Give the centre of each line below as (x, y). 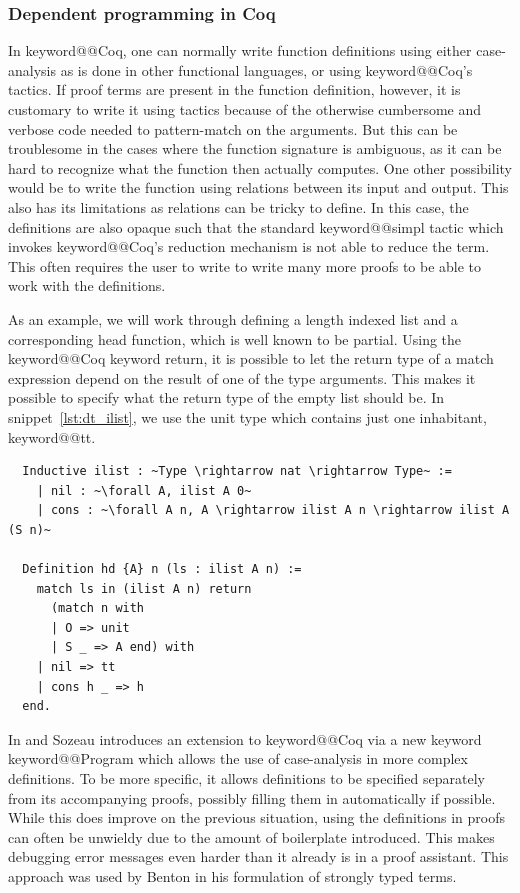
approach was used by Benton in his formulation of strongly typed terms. (232, 875)
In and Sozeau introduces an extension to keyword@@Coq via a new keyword (245, 738)
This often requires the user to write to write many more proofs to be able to (245, 265)
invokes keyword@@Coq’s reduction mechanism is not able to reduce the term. (249, 246)
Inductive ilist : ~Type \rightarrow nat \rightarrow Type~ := (237, 471)
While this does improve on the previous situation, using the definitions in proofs (256, 817)
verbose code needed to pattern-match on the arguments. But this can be (233, 128)
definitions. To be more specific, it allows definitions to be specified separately (246, 778)
